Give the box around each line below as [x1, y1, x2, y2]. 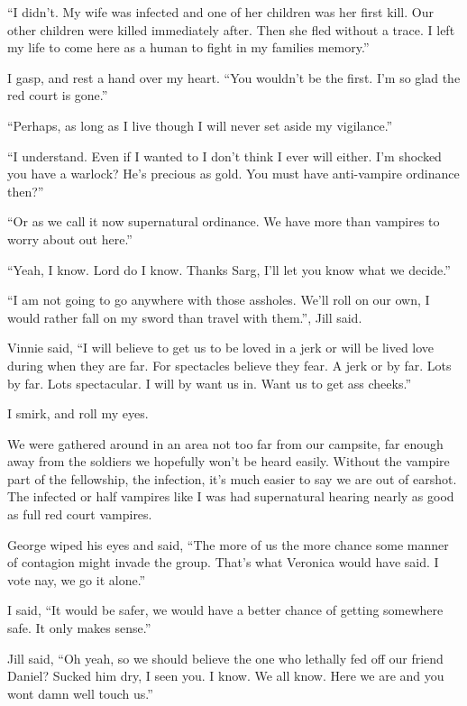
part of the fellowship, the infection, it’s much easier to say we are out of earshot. [7, 469, 457, 488]
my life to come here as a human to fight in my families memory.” [7, 38, 370, 57]
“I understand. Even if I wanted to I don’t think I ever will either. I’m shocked [7, 146, 442, 165]
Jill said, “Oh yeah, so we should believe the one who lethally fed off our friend [7, 648, 444, 667]
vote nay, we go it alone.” [7, 570, 146, 589]
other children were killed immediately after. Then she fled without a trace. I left [7, 20, 455, 39]
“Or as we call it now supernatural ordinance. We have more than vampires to [7, 212, 440, 231]
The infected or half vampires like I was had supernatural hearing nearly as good [7, 487, 454, 506]
